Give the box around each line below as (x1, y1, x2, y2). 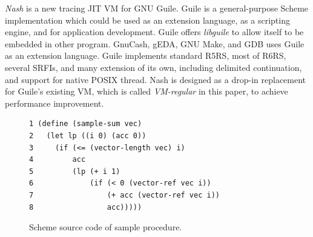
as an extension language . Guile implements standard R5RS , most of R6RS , (5, 49, 286, 62)
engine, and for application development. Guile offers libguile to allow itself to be (5, 25, 304, 38)
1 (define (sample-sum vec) (29, 119, 142, 129)
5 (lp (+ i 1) (29, 167, 120, 176)
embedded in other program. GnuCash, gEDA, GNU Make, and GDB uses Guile (5, 37, 305, 50)
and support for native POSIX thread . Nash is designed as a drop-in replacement (5, 73, 306, 85)
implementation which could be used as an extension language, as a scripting (5, 13, 290, 26)
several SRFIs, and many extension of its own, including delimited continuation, (5, 61, 302, 73)
